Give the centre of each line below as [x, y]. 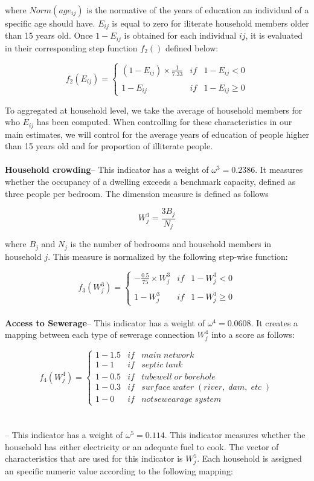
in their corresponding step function [71, 47]
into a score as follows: [253, 334]
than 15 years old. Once [49, 35]
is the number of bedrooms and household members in [171, 244]
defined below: [192, 47]
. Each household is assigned [249, 458]
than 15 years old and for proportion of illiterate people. [109, 146]
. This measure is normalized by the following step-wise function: [168, 256]
